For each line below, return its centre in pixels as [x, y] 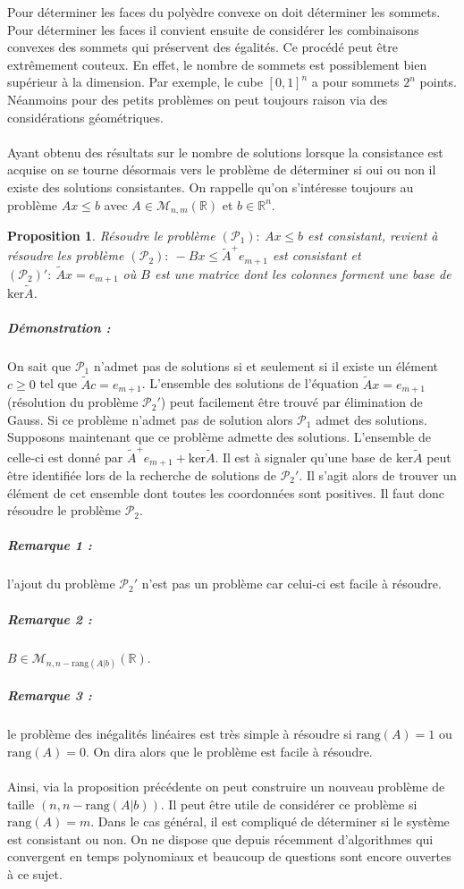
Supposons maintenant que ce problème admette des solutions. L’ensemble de [219, 437]
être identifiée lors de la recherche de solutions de [142, 475]
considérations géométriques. [85, 117]
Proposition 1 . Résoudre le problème [111, 235]
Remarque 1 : [50, 545]
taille [21, 804]
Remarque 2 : [50, 618]
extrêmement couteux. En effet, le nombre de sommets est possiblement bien [217, 64]
